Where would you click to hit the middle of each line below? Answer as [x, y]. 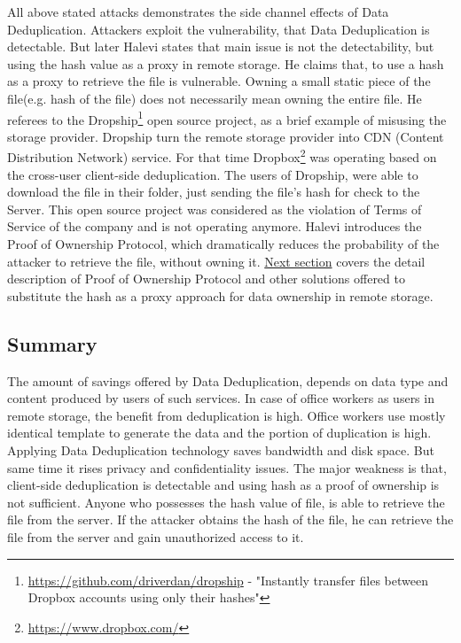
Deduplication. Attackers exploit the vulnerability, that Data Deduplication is [219, 29]
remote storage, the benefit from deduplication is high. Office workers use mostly [227, 415]
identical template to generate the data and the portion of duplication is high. [219, 433]
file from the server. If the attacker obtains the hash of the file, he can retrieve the [230, 519]
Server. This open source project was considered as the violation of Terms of [215, 209]
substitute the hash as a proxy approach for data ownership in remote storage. [220, 295]
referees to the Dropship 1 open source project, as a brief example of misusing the [227, 118]
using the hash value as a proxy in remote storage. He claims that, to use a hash [226, 63]
